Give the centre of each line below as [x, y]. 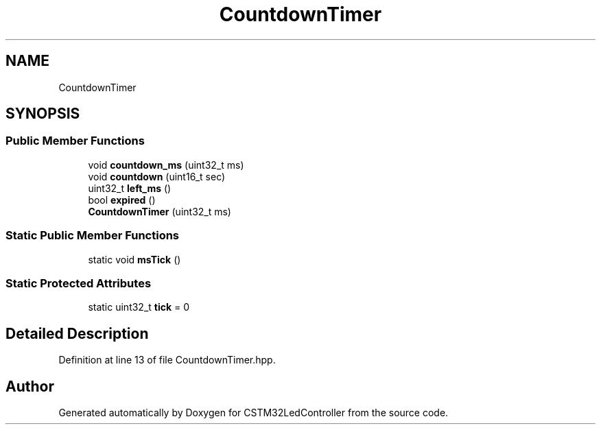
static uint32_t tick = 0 [139, 307]
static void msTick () [134, 259]
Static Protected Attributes [79, 283]
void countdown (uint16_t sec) [157, 176]
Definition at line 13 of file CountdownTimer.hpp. [167, 360]
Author [30, 386]
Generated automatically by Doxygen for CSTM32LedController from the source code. [254, 413]
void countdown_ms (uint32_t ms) [166, 165]
